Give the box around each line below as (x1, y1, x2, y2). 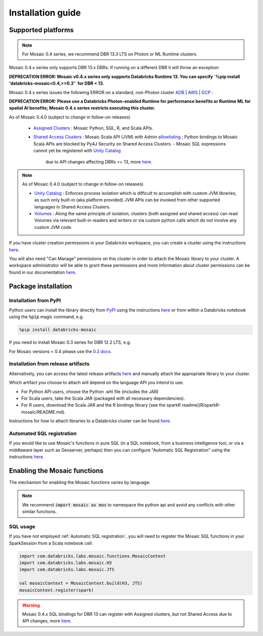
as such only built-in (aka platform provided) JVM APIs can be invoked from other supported (34, 197, 220, 203)
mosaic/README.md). (21, 409, 66, 415)
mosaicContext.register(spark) (19, 587, 94, 593)
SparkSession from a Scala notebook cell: (9, 540, 93, 546)
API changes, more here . (22, 618, 72, 624)
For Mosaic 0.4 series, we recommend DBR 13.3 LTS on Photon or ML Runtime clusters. (22, 51, 198, 57)
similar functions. (22, 509, 57, 515)
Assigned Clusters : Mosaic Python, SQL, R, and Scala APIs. (33, 125, 153, 131)
